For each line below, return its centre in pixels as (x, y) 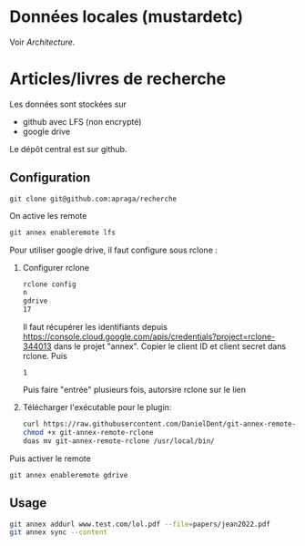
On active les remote (48, 215)
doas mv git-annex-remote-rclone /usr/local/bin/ (119, 441)
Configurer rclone (56, 267)
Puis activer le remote (50, 458)
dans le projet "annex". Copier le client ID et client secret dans (170, 346)
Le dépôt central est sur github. (68, 149)
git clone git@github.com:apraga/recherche (93, 199)
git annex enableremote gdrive (69, 475)
